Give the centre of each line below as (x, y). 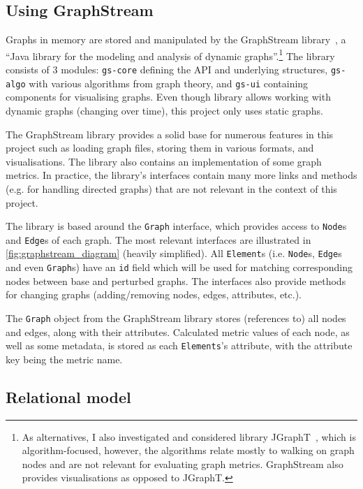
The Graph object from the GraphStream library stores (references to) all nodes (176, 318)
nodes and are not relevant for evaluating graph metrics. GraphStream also (183, 464)
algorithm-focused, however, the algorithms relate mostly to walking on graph (188, 450)
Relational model (68, 396)
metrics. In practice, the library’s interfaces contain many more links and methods (181, 175)
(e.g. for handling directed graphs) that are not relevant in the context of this (171, 188)
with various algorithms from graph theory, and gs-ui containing (169, 83)
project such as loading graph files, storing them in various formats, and (160, 148)
